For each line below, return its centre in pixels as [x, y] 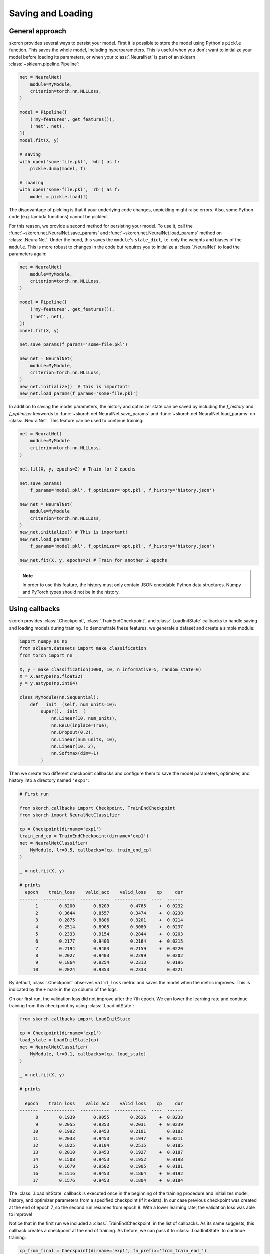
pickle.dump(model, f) [58, 169]
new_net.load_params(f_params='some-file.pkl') [79, 394]
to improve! [21, 1214]
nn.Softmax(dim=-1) [75, 753]
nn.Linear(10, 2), [74, 746]
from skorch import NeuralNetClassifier [70, 815]
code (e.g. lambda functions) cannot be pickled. [59, 217]
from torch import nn [46, 655]
